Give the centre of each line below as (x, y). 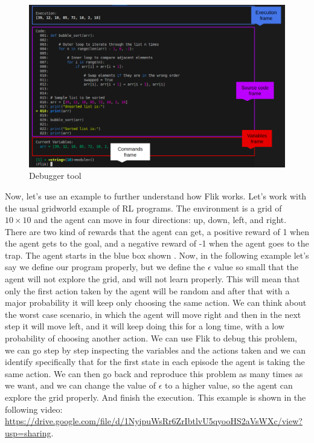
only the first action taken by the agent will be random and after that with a (147, 290)
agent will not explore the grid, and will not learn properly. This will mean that (152, 279)
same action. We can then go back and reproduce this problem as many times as (154, 373)
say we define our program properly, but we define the (105, 267)
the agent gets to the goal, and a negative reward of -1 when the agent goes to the (157, 243)
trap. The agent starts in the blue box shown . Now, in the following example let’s (157, 255)
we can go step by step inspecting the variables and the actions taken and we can (155, 350)
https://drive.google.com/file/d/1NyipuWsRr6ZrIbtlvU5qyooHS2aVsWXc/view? (154, 421)
